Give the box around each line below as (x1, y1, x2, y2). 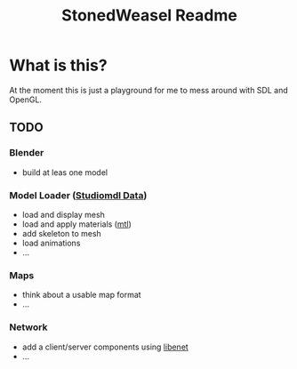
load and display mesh (21, 209, 105, 220)
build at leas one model (21, 166, 108, 178)
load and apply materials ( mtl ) (21, 219, 132, 229)
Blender (9, 147, 44, 159)
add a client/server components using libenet (21, 341, 189, 352)
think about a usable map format (21, 290, 141, 301)
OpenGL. (9, 94, 43, 105)
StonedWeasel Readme (61, 5, 237, 26)
